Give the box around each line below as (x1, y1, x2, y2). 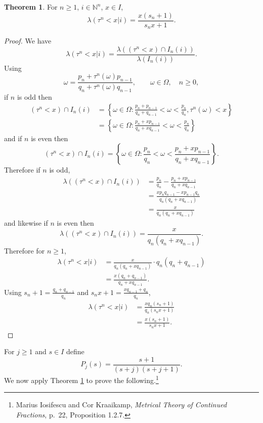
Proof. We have (4, 35, 52, 46)
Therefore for (4, 245, 45, 256)
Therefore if (4, 164, 40, 175)
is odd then (17, 91, 52, 102)
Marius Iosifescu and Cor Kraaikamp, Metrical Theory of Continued (16, 399, 227, 410)
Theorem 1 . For (4, 2, 58, 12)
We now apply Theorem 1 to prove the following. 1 (4, 373, 159, 385)
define (66, 346, 84, 357)
